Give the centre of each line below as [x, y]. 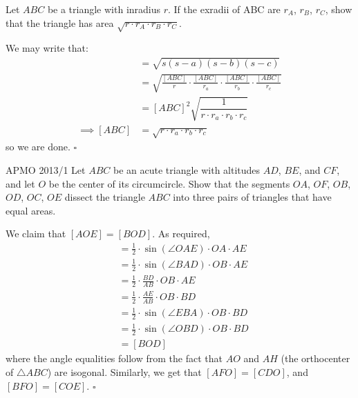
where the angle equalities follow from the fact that [114, 358]
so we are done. [38, 147]
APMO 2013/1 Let [46, 170]
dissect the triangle [105, 197]
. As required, [181, 233]
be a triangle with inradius [104, 9]
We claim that [36, 233]
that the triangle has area [60, 22]
